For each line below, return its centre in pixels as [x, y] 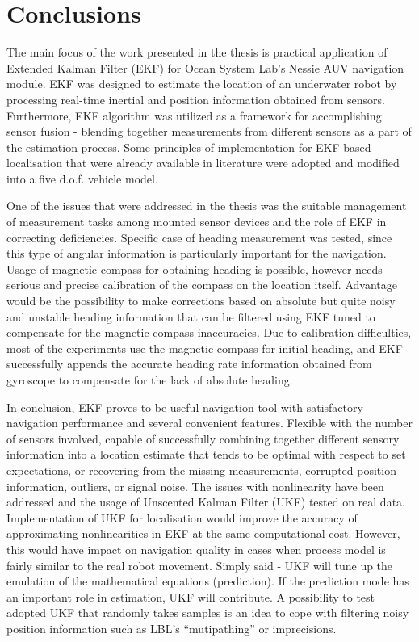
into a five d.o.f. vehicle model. [82, 178]
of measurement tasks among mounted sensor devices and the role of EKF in [197, 222]
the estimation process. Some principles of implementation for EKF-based [189, 147]
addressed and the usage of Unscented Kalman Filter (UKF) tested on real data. [206, 502]
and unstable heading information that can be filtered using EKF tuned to [191, 316]
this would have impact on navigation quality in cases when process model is [196, 549]
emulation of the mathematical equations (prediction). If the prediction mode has [208, 581]
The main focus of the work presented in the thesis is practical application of [197, 52]
